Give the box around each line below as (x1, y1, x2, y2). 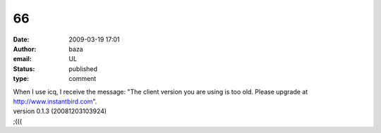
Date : (13, 35, 30, 44)
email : (13, 55, 32, 63)
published (68, 64, 98, 73)
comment (68, 75, 97, 83)
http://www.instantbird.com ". (13, 97, 97, 106)
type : (13, 75, 30, 83)
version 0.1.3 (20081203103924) (13, 107, 107, 115)
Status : (13, 64, 35, 73)
